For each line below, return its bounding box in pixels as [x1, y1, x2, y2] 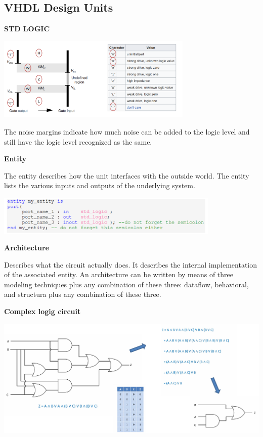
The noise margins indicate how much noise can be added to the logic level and [4, 126, 250, 137]
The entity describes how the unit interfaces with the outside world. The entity [4, 170, 249, 181]
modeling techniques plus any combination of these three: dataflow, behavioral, [4, 279, 249, 289]
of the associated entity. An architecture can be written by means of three [4, 269, 234, 280]
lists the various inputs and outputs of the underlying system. [4, 180, 195, 191]
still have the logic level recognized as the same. [4, 136, 152, 147]
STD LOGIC [4, 23, 50, 34]
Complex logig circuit [4, 306, 81, 317]
